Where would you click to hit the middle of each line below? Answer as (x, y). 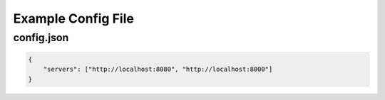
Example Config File (74, 18)
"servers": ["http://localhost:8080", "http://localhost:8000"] (158, 70)
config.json (41, 38)
